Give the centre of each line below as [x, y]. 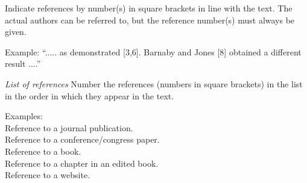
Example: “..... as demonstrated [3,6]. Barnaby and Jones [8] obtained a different [153, 51]
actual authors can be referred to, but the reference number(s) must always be [150, 20]
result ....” [23, 64]
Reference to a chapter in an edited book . [82, 163]
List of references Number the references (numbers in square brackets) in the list [154, 83]
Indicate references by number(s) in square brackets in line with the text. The [149, 8]
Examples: [24, 116]
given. [16, 32]
